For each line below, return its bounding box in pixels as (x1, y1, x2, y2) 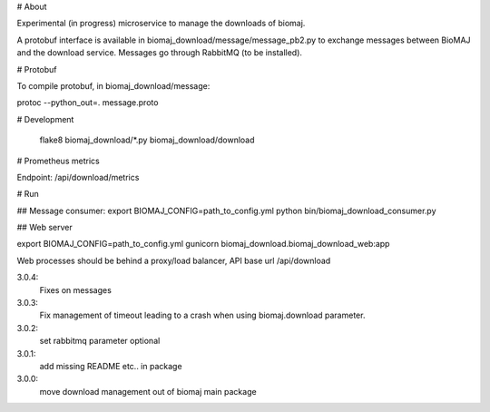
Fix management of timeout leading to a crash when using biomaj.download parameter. (39, 309, 366, 321)
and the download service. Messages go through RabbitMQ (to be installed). (16, 47, 303, 58)
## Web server (16, 222, 73, 233)
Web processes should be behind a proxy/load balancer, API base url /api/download (16, 255, 331, 266)
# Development (16, 113, 74, 124)
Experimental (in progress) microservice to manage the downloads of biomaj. (16, 18, 306, 29)
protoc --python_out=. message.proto (16, 97, 159, 108)
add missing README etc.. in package (39, 360, 182, 371)
